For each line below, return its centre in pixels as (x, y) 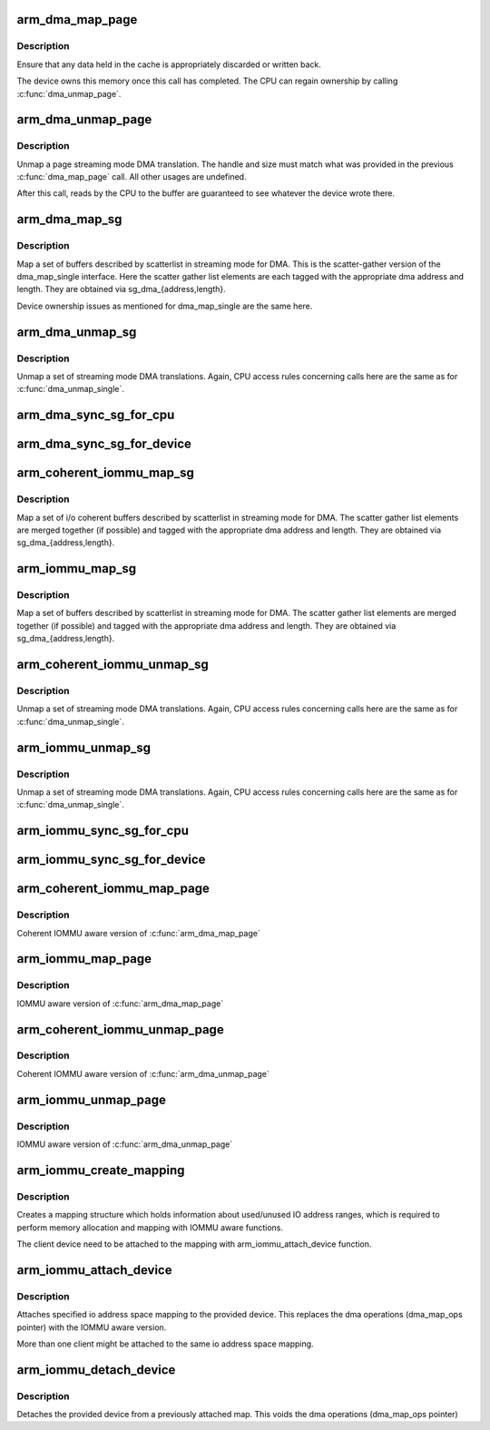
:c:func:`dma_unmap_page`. (69, 93)
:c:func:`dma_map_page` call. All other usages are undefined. (132, 177)
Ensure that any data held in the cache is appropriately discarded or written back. (169, 64)
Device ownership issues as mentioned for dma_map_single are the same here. (165, 306)
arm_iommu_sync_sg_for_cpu (103, 831)
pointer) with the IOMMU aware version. (92, 1327)
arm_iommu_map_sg (76, 568)
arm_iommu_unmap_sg (84, 747)
